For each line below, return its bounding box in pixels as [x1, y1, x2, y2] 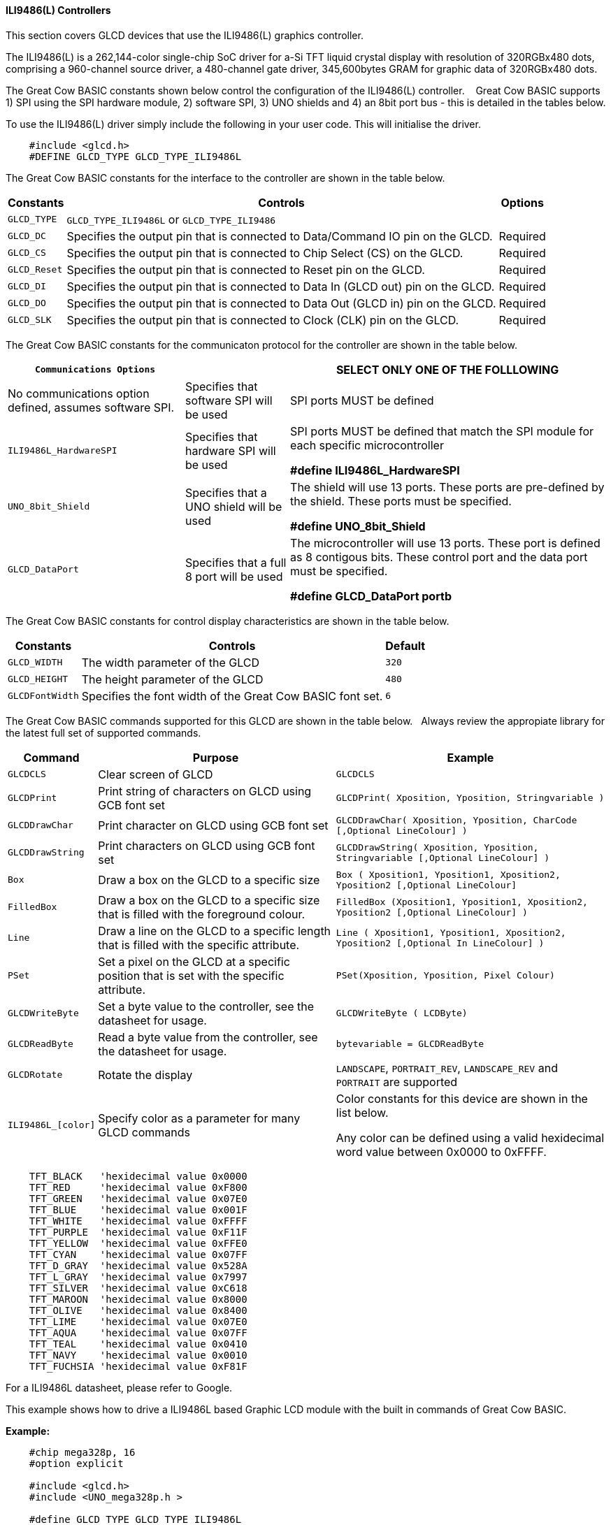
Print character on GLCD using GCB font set [98, 818, 329, 832]
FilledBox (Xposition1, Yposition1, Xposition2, [336, 896, 588, 907]
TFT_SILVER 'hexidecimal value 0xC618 [29, 1282, 247, 1294]
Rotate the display [98, 1067, 193, 1082]
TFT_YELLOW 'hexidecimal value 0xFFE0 [29, 1237, 247, 1249]
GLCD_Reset [8, 264, 63, 275]
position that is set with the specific [98, 968, 285, 983]
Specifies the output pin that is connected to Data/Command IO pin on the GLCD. [66, 229, 493, 243]
